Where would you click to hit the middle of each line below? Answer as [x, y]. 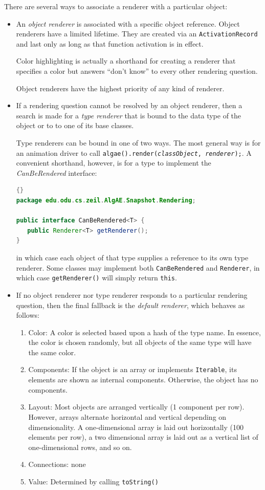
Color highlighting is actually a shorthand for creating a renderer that [126, 61]
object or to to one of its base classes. [75, 125]
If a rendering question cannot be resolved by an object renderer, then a [129, 105]
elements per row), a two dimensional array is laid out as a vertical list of [143, 437]
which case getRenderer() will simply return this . [96, 278]
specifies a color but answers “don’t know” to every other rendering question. [137, 71]
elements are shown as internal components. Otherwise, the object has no [143, 380]
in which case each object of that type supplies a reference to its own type [132, 257]
